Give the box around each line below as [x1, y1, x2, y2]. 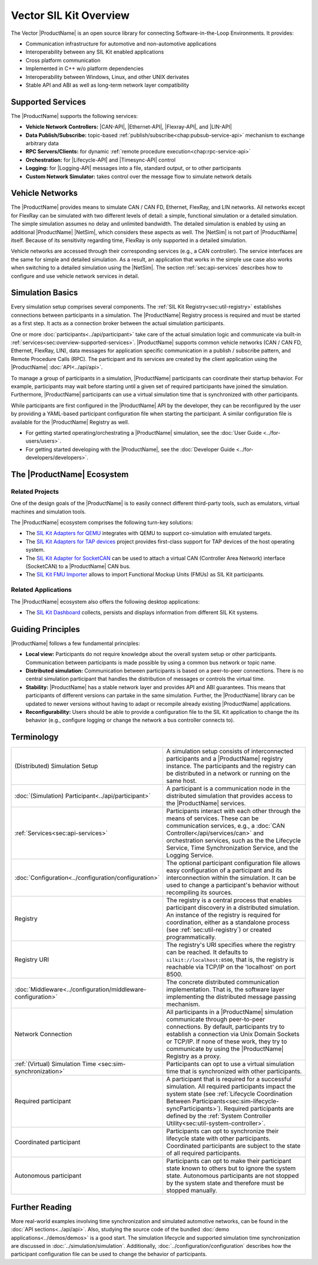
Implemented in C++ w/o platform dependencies [25, 65, 144, 72]
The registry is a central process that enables [166, 896, 292, 904]
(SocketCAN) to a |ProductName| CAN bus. [25, 563, 131, 569]
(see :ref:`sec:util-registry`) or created [166, 926, 272, 934]
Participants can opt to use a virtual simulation [166, 1060, 294, 1068]
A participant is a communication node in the [166, 785, 291, 793]
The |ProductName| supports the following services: [11, 112, 138, 119]
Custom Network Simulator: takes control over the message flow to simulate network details [25, 173, 252, 180]
